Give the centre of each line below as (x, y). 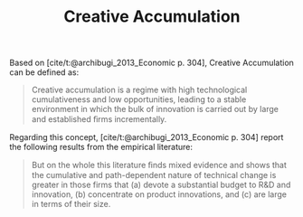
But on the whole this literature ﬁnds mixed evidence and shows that (159, 165)
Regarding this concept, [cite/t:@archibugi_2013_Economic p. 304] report (147, 137)
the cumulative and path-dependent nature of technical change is (154, 175)
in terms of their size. (71, 204)
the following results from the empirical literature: (101, 147)
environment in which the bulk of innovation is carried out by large (155, 109)
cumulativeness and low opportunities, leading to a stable (139, 99)
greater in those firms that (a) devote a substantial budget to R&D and (161, 185)
